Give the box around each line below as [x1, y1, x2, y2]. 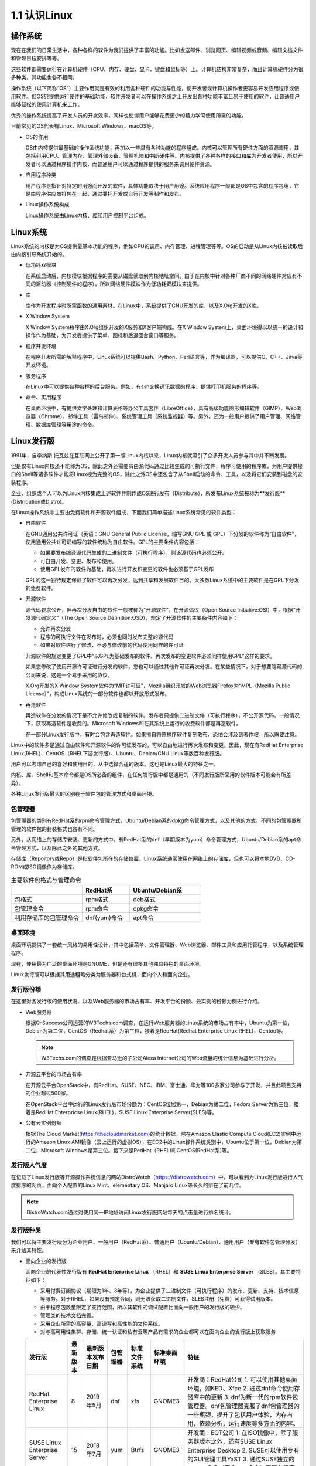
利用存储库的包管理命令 [14, 914, 79, 922]
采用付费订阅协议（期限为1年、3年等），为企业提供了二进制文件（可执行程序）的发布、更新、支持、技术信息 [40, 1287, 300, 1294]
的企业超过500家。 [25, 1090, 71, 1097]
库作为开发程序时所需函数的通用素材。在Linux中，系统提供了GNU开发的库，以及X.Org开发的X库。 [25, 302, 262, 309]
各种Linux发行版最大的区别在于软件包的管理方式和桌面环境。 [11, 790, 157, 798]
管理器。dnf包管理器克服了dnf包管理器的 [187, 1402, 300, 1410]
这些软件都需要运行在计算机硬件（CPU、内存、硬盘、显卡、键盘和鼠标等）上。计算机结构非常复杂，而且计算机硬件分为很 [11, 65, 304, 73]
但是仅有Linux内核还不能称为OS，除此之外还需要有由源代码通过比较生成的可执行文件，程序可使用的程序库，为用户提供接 [11, 462, 303, 469]
